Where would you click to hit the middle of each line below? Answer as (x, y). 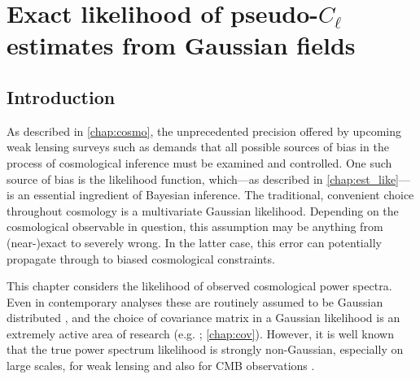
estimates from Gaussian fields (181, 45)
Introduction (61, 96)
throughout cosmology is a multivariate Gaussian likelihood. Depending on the (203, 210)
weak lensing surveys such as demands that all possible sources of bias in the (198, 147)
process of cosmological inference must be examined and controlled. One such (199, 162)
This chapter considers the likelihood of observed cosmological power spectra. (199, 286)
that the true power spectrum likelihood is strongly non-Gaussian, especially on (205, 349)
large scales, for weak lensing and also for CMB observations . (161, 366)
